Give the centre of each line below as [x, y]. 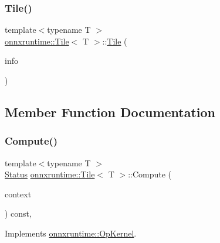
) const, [18, 213]
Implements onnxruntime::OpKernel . [71, 233]
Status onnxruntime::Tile [50, 174]
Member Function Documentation [110, 112]
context [18, 194]
